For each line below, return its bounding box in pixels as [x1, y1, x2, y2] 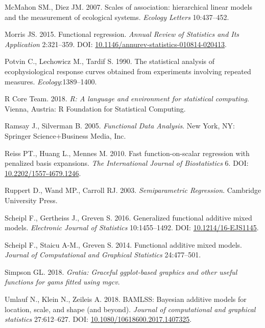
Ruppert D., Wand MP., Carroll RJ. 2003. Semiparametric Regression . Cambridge [5, 185, 261, 195]
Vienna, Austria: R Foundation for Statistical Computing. [5, 103, 186, 114]
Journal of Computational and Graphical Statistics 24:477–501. [5, 249, 201, 260]
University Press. [5, 194, 58, 205]
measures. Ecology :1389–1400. [5, 76, 97, 86]
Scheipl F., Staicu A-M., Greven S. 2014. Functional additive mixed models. [5, 239, 242, 250]
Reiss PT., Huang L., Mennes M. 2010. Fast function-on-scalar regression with [5, 147, 250, 158]
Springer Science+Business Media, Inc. [5, 130, 126, 141]
